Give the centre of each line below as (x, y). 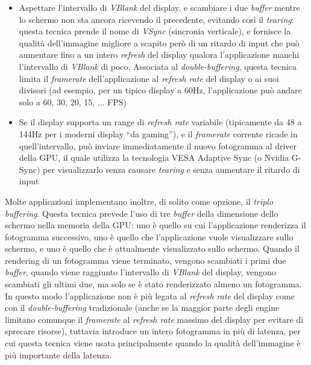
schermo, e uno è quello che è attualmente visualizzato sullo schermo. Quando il (152, 248)
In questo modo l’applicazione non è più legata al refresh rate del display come (150, 295)
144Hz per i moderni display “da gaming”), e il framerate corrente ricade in (158, 133)
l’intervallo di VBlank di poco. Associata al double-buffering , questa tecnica (158, 66)
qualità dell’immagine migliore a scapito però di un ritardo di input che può (159, 42)
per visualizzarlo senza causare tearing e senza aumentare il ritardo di (171, 169)
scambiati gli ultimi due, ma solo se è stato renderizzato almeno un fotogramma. (153, 284)
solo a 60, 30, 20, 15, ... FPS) (73, 101)
